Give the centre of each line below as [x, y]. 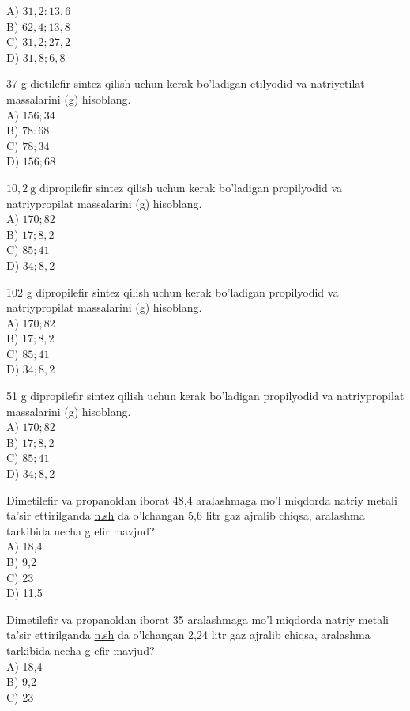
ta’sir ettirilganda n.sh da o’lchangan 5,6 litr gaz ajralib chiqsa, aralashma [186, 515]
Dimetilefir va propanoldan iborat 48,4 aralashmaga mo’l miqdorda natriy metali [202, 499]
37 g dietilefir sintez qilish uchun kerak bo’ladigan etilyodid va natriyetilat [186, 83]
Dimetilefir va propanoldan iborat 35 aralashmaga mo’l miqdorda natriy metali [197, 619]
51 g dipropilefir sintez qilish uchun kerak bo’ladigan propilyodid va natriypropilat [205, 396]
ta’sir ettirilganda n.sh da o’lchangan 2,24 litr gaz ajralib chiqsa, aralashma [188, 635]
